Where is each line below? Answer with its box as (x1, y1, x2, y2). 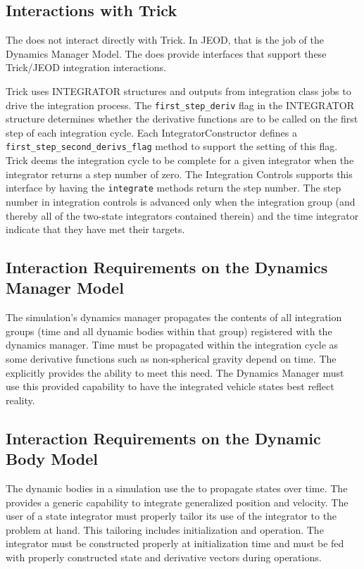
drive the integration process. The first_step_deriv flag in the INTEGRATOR (6, 97, 355, 112)
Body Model (6, 448, 98, 470)
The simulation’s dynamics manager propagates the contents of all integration (6, 310, 342, 325)
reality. (6, 392, 35, 407)
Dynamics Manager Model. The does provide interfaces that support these (6, 46, 327, 61)
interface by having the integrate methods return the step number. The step (6, 180, 341, 195)
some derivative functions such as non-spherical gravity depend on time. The (6, 351, 337, 366)
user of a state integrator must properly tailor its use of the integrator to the (6, 508, 337, 523)
